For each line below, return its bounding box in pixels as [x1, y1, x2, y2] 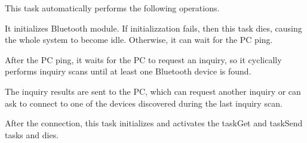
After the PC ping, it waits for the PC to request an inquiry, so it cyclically [5, 53, 282, 66]
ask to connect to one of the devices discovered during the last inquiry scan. [5, 97, 283, 109]
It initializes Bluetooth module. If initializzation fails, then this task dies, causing [5, 21, 302, 34]
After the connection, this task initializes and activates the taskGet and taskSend [5, 117, 303, 129]
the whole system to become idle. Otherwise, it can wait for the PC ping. [5, 33, 273, 46]
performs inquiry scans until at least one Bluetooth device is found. [5, 65, 251, 77]
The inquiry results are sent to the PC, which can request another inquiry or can [5, 85, 301, 97]
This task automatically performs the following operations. [5, 2, 220, 14]
